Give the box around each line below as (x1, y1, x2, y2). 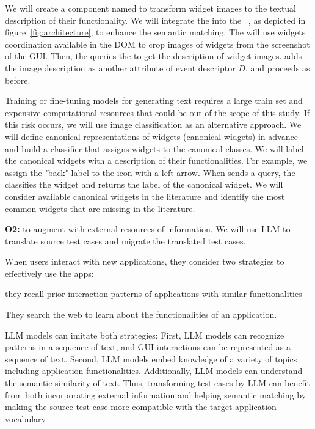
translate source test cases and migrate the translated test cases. (5, 234, 246, 247)
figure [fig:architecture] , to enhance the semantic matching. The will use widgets (5, 26, 306, 38)
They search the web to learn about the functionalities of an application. (5, 308, 277, 321)
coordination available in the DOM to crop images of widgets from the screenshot (5, 37, 310, 50)
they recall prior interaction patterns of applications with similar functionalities (5, 287, 302, 300)
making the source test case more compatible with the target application (5, 400, 277, 413)
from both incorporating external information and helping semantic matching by (5, 388, 306, 401)
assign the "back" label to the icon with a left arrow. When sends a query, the (5, 166, 295, 178)
